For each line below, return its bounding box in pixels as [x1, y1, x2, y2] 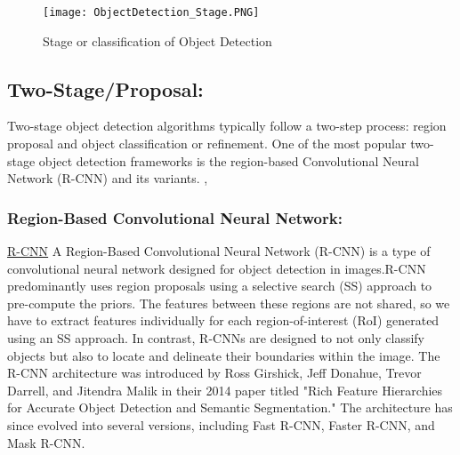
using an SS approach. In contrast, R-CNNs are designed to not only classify [7, 329, 424, 347]
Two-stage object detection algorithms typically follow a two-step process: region [7, 116, 447, 135]
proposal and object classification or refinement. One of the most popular [7, 134, 407, 153]
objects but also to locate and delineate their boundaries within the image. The [7, 346, 440, 364]
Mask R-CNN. [7, 433, 85, 451]
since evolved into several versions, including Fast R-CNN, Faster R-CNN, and [7, 415, 435, 434]
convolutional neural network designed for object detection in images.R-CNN [7, 259, 426, 277]
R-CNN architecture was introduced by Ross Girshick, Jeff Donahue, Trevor [7, 363, 422, 382]
